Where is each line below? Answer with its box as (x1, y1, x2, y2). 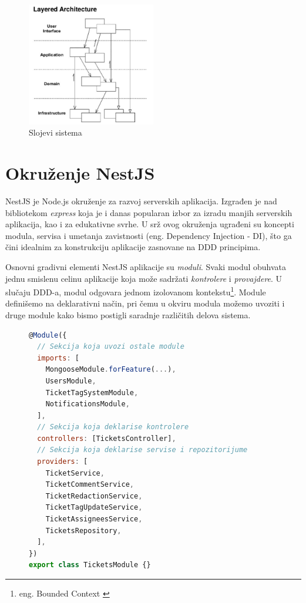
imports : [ (37, 353, 79, 362)
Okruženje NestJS (5, 161, 155, 185)
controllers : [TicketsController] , (37, 434, 176, 443)
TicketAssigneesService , (45, 515, 143, 524)
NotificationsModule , (45, 400, 130, 409)
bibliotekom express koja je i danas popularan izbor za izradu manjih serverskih (5, 206, 292, 218)
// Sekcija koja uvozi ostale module (37, 342, 184, 351)
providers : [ (37, 457, 88, 466)
